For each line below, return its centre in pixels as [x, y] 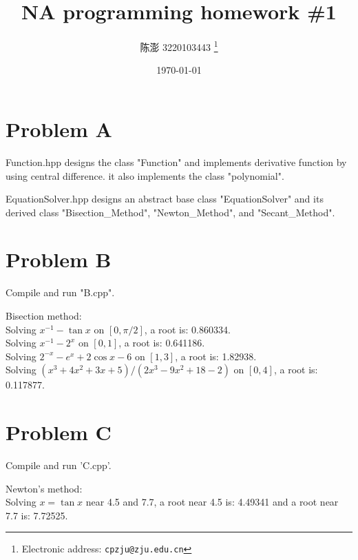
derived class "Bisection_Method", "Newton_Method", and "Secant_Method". [170, 212]
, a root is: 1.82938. [216, 356]
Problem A [59, 128]
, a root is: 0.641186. [162, 343]
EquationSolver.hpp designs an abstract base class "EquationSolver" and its [165, 199]
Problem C [59, 432]
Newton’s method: [44, 488]
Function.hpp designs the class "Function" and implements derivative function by [176, 162]
